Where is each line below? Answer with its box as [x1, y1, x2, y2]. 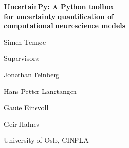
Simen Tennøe [4, 37, 46, 47]
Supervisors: [4, 53, 40, 63]
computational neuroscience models [4, 20, 126, 31]
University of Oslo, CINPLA [4, 135, 89, 145]
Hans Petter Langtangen [4, 86, 77, 96]
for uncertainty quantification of [4, 11, 114, 21]
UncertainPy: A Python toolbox [4, 1, 114, 11]
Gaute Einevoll [4, 102, 49, 112]
